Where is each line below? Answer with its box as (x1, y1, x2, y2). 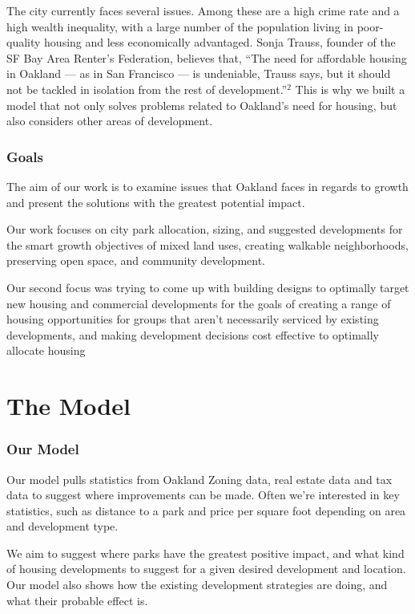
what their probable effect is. (6, 592, 148, 608)
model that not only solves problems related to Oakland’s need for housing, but (6, 96, 397, 113)
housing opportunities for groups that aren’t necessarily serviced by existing (6, 311, 379, 327)
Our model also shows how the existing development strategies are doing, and (6, 576, 388, 593)
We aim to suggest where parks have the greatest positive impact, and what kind (6, 544, 405, 561)
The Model (6, 389, 131, 422)
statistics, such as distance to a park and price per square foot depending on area (6, 502, 406, 518)
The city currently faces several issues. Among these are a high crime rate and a (6, 2, 400, 18)
